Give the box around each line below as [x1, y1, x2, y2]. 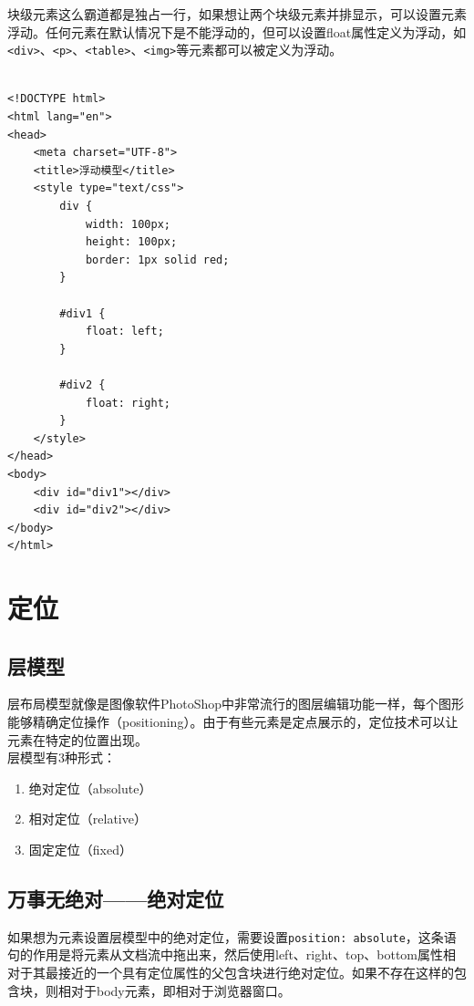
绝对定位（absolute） [28, 778, 152, 797]
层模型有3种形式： [7, 748, 116, 767]
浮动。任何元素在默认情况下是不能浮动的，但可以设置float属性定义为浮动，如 [7, 22, 467, 41]
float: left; [85, 325, 164, 338]
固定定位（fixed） [28, 840, 132, 859]
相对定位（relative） [28, 809, 147, 828]
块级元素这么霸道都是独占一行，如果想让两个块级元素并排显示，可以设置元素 [7, 5, 467, 23]
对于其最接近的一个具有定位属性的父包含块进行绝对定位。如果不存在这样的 [7, 963, 454, 982]
